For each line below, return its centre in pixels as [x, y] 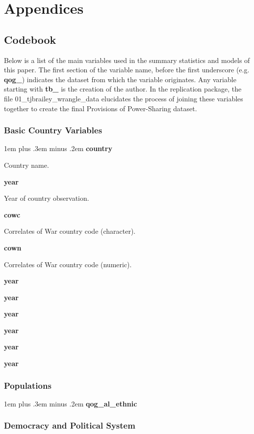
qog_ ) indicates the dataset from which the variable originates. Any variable [120, 79]
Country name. [26, 165]
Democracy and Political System [70, 425]
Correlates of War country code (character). [70, 231]
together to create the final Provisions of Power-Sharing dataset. [101, 108]
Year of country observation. [47, 198]
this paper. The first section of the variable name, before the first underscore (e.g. [127, 70]
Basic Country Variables [53, 130]
